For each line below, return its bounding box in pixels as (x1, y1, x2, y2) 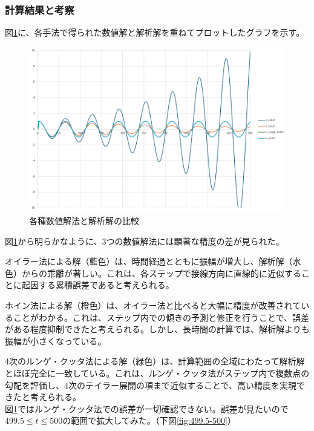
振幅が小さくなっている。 (5, 334, 106, 347)
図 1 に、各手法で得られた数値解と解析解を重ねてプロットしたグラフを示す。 (5, 26, 305, 39)
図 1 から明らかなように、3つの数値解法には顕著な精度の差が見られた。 (5, 234, 284, 247)
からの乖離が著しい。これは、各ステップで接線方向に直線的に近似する (21, 266, 301, 279)
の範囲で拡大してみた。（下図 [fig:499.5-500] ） (62, 414, 236, 427)
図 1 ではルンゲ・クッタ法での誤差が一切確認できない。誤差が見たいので (5, 402, 289, 415)
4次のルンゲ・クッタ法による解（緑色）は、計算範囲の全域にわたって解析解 (5, 355, 305, 367)
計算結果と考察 (5, 2, 74, 17)
